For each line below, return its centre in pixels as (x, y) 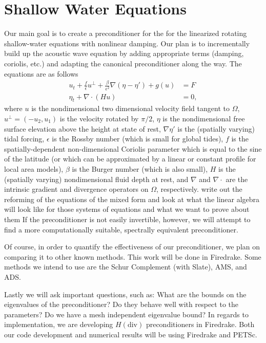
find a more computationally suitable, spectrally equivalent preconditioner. (121, 229)
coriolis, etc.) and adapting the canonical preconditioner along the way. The (123, 63)
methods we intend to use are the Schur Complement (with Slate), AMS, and (126, 267)
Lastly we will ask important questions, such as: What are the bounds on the (125, 294)
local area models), (34, 168)
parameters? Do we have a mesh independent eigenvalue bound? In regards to (126, 314)
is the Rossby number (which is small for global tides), (138, 139)
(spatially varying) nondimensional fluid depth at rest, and (96, 179)
